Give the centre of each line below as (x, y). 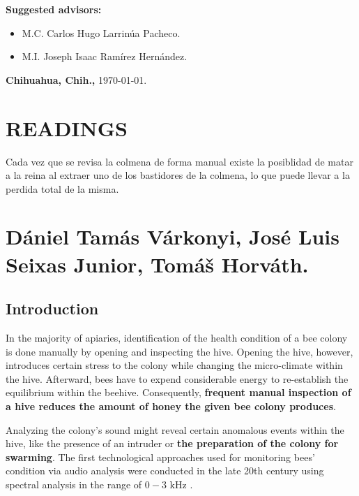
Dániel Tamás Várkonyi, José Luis (173, 236)
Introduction (52, 308)
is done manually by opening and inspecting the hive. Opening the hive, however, (179, 351)
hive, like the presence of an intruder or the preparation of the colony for (172, 443)
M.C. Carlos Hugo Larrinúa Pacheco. (101, 32)
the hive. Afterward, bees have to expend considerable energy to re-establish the (177, 378)
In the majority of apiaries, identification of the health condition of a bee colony (177, 338)
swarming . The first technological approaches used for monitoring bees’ (160, 457)
